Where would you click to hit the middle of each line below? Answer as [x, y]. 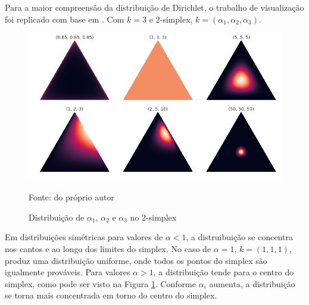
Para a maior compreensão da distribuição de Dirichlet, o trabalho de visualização [154, 7]
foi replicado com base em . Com [65, 19]
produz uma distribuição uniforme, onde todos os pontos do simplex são [136, 260]
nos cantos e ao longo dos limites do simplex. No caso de [108, 249]
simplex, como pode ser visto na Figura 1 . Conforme [100, 283]
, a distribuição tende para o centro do [224, 272]
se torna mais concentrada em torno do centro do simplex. [111, 295]
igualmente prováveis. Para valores [68, 272]
